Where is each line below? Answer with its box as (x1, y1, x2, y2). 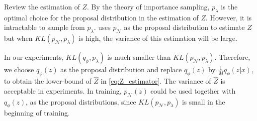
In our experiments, (4, 52, 64, 62)
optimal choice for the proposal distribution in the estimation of (4, 12, 199, 22)
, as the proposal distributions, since (25, 96, 136, 107)
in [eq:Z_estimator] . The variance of (100, 76, 211, 86)
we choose (4, 64, 34, 75)
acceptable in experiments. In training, (4, 85, 122, 96)
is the (221, 1, 238, 11)
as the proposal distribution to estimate (124, 22, 245, 32)
